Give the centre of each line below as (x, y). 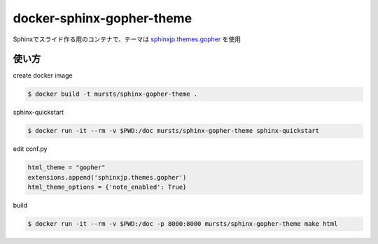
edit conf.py (30, 149)
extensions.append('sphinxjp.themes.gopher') (107, 177)
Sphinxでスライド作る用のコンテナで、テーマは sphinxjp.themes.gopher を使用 (127, 39)
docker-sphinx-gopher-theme (103, 18)
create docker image (43, 76)
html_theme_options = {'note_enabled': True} (107, 187)
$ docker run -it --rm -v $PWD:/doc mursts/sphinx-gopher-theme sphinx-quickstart (174, 131)
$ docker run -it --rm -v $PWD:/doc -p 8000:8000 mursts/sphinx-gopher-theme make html (183, 224)
